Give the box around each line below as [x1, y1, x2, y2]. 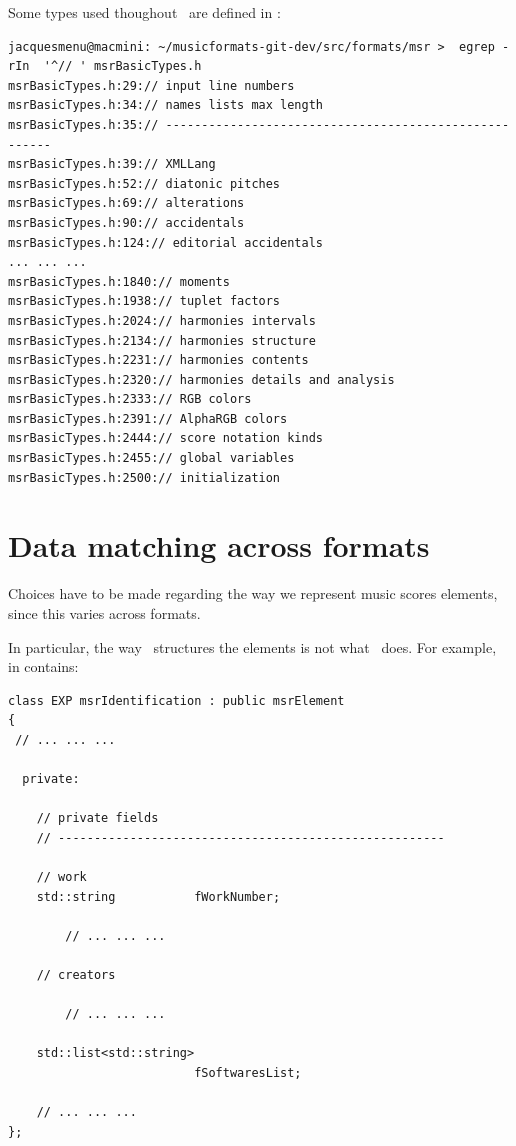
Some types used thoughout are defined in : [8, 2, 281, 22]
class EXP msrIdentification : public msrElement [8, 693, 345, 708]
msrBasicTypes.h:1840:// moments [8, 274, 230, 289]
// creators [36, 968, 116, 983]
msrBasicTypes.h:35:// [8, 117, 159, 132]
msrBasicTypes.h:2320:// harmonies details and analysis [8, 372, 395, 387]
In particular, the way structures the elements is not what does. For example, [8, 636, 497, 657]
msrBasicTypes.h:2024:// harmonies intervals [8, 313, 316, 328]
